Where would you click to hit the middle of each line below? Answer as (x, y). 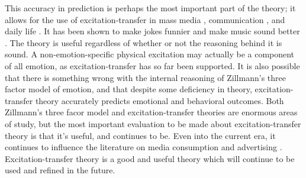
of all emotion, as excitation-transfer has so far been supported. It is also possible (152, 65)
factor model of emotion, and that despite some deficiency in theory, (128, 89)
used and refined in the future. (60, 170)
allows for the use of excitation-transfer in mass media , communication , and (145, 19)
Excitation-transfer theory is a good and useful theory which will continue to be (150, 158)
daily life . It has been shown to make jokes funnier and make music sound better (152, 31)
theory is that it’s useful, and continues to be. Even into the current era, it (140, 135)
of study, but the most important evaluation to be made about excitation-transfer (153, 123)
